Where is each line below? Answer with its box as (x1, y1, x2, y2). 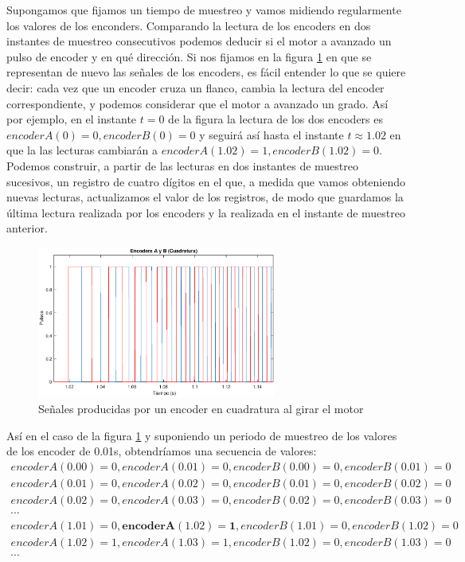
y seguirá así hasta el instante (199, 126, 344, 142)
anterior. (6, 220, 48, 236)
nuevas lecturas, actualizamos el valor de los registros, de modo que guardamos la (6, 189, 404, 205)
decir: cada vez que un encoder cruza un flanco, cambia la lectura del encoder (6, 79, 385, 96)
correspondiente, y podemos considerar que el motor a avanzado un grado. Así (6, 95, 389, 111)
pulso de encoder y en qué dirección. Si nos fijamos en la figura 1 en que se (6, 48, 372, 64)
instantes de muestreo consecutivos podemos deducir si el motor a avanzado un (6, 33, 392, 49)
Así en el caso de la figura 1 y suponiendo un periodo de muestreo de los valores (6, 427, 397, 443)
